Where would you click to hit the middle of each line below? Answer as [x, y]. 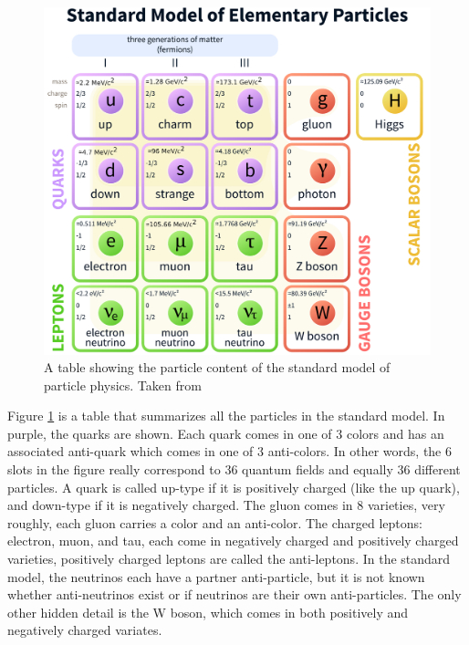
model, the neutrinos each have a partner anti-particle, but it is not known [216, 576]
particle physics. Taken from [123, 385]
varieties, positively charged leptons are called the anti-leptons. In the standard [229, 559]
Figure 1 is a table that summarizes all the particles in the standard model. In [226, 416]
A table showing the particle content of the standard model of [217, 367]
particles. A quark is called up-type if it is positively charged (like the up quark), [234, 487]
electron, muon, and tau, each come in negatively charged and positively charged [233, 541]
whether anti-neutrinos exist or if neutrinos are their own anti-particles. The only [234, 594]
